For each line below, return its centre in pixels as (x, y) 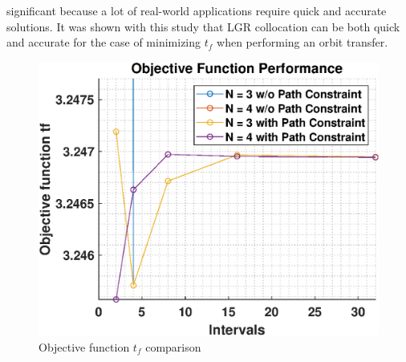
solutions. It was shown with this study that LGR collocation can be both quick (203, 26)
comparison (173, 346)
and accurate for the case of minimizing (104, 42)
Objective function (84, 346)
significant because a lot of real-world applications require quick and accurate (197, 10)
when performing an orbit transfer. (302, 42)
